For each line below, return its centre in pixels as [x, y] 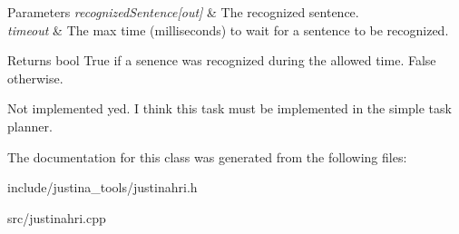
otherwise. [35, 78]
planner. [30, 126]
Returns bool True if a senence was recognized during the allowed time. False [222, 60]
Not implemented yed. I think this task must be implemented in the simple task [229, 108]
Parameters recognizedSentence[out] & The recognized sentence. [183, 12]
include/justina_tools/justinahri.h [103, 187]
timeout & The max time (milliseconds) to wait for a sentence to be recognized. [228, 29]
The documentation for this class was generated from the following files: [207, 156]
